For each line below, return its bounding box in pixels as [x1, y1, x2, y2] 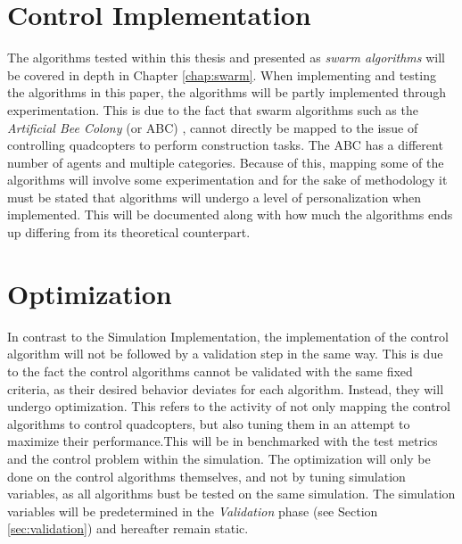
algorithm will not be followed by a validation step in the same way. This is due [7, 344, 443, 363]
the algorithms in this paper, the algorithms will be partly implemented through [7, 83, 447, 102]
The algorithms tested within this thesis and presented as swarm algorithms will [7, 48, 445, 67]
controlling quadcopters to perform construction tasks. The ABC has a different [7, 136, 443, 154]
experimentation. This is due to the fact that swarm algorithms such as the [7, 100, 418, 119]
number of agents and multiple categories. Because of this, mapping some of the [7, 152, 444, 171]
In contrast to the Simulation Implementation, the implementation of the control [7, 326, 449, 345]
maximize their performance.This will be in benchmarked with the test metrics [7, 432, 438, 450]
